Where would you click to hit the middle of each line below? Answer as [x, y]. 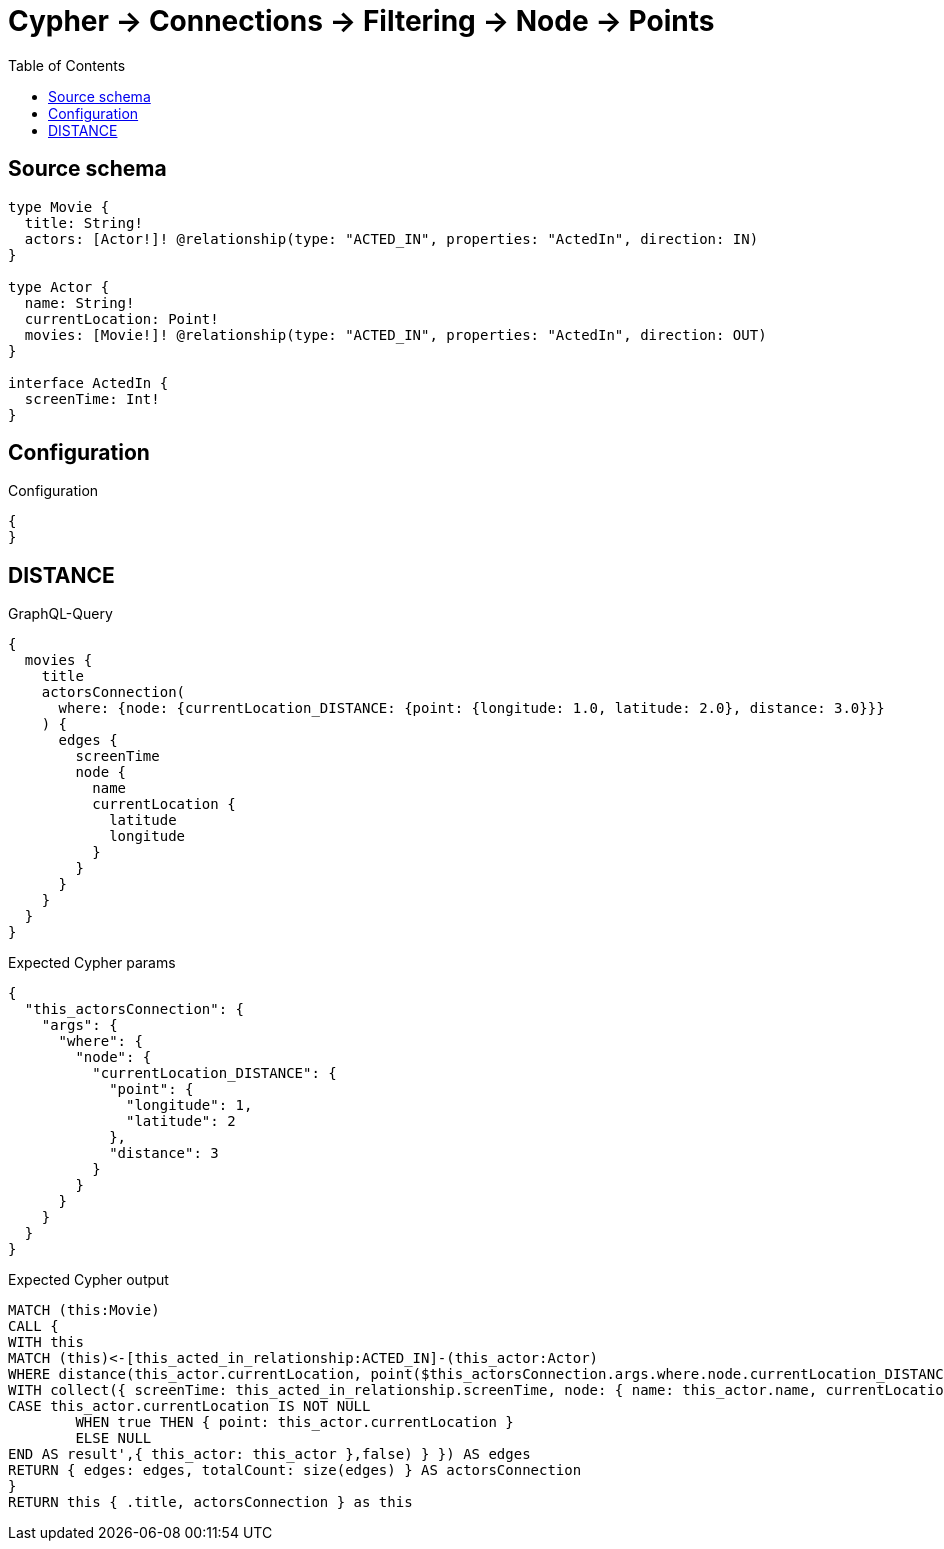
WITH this [46, 1342]
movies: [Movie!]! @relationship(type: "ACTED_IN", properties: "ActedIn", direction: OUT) [395, 334]
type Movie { [59, 206]
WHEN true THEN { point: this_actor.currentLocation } [294, 1422]
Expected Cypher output [88, 1280]
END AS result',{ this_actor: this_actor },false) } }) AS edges [269, 1454]
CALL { [33, 1326]
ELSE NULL [113, 1438]
